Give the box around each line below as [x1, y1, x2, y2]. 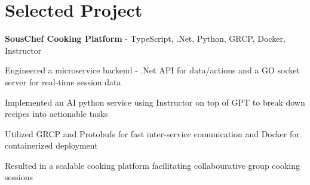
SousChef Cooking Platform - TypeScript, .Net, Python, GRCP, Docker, [5, 32, 286, 45]
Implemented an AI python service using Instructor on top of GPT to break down [5, 95, 305, 108]
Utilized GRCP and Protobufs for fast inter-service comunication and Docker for [5, 127, 300, 140]
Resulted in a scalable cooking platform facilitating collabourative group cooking [5, 159, 300, 171]
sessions [5, 171, 33, 183]
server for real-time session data [5, 75, 121, 88]
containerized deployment [5, 139, 98, 152]
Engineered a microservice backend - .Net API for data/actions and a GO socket [5, 64, 300, 76]
